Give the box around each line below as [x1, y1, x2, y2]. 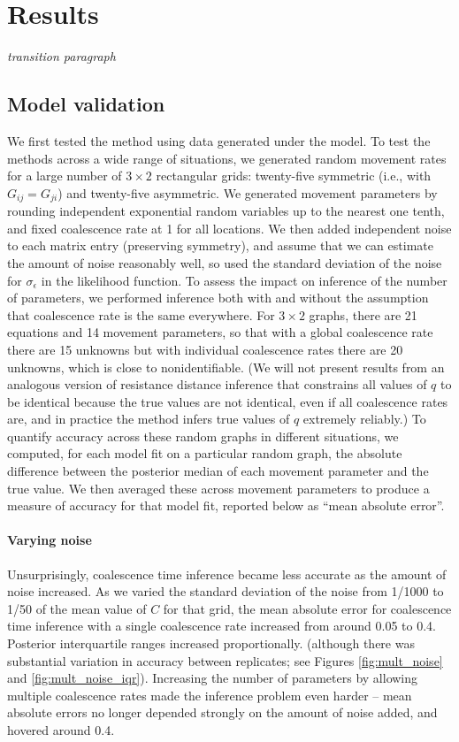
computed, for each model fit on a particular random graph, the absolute [7, 444, 402, 463]
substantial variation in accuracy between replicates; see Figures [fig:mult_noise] [7, 651, 443, 669]
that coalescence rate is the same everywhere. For [7, 305, 275, 324]
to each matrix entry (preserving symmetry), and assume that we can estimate [7, 236, 433, 255]
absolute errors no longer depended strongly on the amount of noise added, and [7, 703, 438, 722]
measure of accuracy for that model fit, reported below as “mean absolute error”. [7, 496, 445, 515]
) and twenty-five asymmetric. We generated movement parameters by [57, 183, 438, 202]
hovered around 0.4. [7, 720, 115, 738]
